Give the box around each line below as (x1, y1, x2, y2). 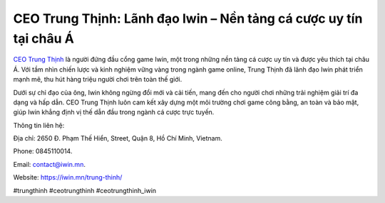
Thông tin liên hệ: (13, 121, 65, 129)
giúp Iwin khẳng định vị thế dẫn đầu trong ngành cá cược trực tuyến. (13, 108, 215, 116)
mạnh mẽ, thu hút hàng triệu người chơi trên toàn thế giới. (13, 75, 183, 84)
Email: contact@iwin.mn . (13, 160, 86, 168)
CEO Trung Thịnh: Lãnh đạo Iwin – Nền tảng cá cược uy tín (13, 11, 363, 26)
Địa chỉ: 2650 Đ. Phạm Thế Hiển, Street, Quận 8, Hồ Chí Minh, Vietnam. (13, 134, 222, 143)
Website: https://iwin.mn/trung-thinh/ (13, 173, 123, 182)
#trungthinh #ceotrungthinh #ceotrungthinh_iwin (13, 186, 157, 194)
